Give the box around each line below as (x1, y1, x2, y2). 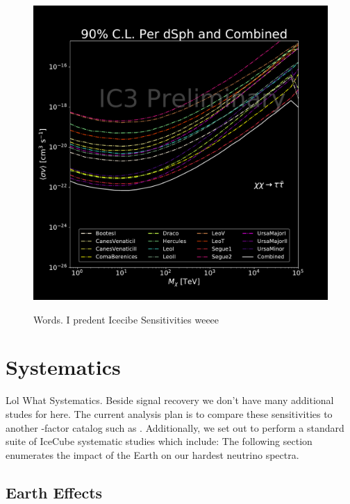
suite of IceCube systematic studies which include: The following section (6, 434, 312, 448)
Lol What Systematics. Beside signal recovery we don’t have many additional (6, 393, 334, 408)
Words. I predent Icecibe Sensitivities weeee (33, 312, 219, 326)
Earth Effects (6, 481, 103, 503)
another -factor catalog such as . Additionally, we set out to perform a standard (6, 420, 344, 435)
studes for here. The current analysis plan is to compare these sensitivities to (6, 406, 333, 421)
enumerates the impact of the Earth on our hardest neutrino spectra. (6, 447, 299, 462)
